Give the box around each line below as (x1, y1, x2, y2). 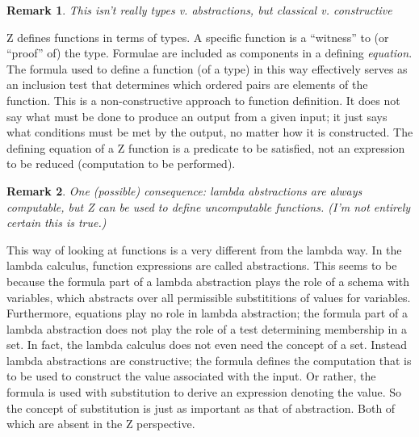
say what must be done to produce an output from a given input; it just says (6, 107, 388, 124)
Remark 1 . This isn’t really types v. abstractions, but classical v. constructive (6, 2, 392, 18)
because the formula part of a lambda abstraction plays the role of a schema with (6, 272, 409, 289)
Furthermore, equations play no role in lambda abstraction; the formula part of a (6, 305, 408, 321)
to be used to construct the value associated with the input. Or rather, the (6, 368, 376, 384)
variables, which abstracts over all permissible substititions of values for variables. (6, 288, 411, 305)
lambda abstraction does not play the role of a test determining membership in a (6, 320, 407, 337)
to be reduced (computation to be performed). (6, 155, 236, 172)
